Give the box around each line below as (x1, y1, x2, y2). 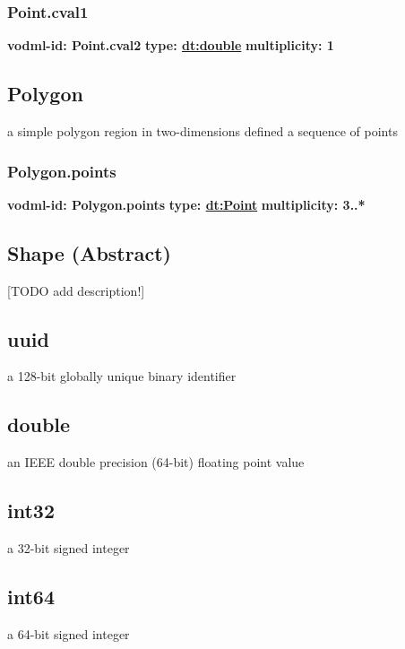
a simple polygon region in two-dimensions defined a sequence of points (7, 122, 398, 141)
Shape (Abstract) (7, 238, 171, 266)
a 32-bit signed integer (7, 539, 130, 558)
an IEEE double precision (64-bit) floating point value (7, 453, 305, 472)
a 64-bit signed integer (7, 624, 130, 643)
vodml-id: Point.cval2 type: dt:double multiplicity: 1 (7, 36, 334, 55)
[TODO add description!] (7, 281, 145, 299)
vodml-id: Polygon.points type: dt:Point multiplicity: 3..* (7, 195, 366, 213)
